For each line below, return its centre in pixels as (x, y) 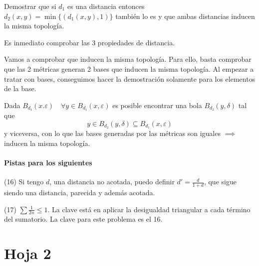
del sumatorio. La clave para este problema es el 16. (83, 219)
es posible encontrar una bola (157, 105)
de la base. (20, 88)
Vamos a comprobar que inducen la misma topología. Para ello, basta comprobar (128, 59)
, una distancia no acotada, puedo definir (112, 182)
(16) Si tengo (24, 182)
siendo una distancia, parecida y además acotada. (80, 193)
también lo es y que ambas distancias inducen (185, 16)
